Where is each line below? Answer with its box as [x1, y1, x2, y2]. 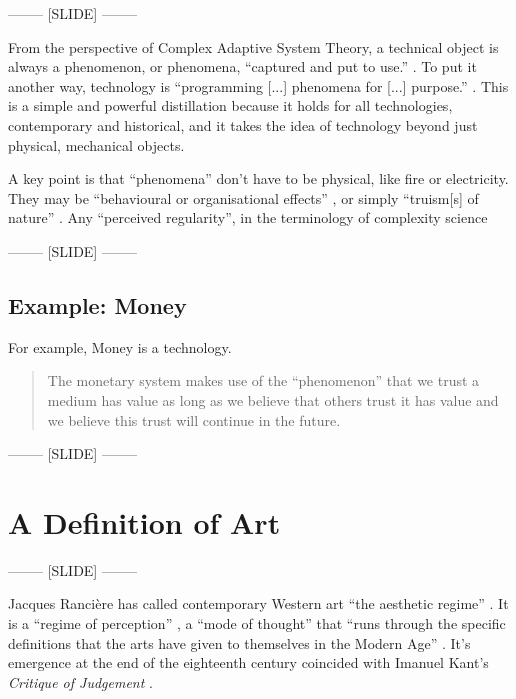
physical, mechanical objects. [8, 134, 185, 155]
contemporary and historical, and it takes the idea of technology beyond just [8, 114, 478, 135]
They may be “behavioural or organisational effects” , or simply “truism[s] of [8, 187, 479, 208]
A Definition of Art [8, 501, 281, 542]
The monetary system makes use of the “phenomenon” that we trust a [47, 370, 480, 391]
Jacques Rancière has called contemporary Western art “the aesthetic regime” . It [8, 593, 509, 614]
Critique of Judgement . [8, 671, 153, 692]
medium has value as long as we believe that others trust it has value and [47, 389, 499, 410]
